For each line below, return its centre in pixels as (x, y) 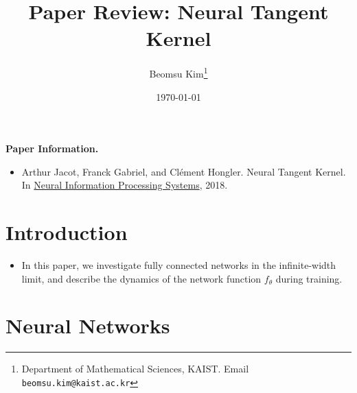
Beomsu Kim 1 (178, 72)
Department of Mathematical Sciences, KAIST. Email (135, 369)
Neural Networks (88, 325)
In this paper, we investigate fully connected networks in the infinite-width (179, 265)
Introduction (67, 232)
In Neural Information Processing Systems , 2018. (125, 185)
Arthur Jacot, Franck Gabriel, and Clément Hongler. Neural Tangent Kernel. (184, 171)
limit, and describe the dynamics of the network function (141, 278)
